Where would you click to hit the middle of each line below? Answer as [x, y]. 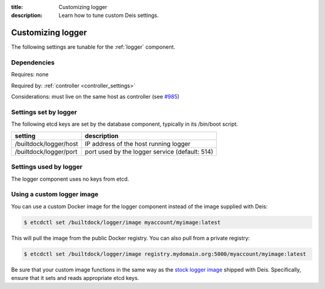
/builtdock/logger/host [46, 143]
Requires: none [30, 75]
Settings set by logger [44, 112]
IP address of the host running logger [138, 143]
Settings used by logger [47, 167]
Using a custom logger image [55, 194]
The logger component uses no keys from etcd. [70, 179]
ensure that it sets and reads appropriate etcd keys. [75, 278]
